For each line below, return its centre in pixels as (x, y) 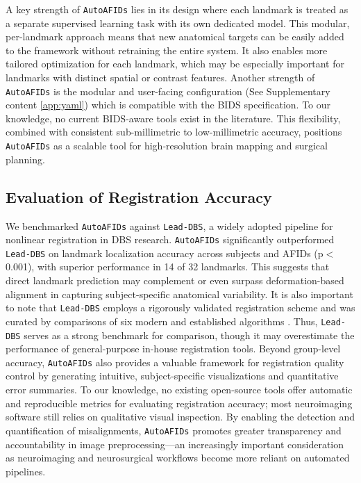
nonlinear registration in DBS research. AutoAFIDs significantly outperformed (170, 239)
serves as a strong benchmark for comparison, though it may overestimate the (189, 335)
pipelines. (26, 471)
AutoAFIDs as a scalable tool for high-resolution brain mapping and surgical (167, 146)
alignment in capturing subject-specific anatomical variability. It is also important (179, 294)
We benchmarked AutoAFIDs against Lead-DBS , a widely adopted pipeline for (169, 226)
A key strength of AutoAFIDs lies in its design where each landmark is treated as (177, 9)
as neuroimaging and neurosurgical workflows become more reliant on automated (178, 458)
